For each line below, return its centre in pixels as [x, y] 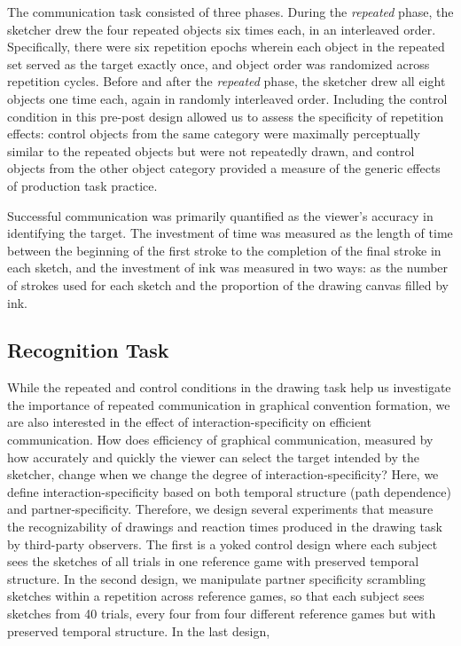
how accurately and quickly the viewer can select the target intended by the [213, 457]
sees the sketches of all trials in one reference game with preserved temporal [213, 561]
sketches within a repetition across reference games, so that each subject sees [216, 596]
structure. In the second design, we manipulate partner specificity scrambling [216, 578]
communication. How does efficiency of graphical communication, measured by [220, 440]
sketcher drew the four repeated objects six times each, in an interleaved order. [222, 29]
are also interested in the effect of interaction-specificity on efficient [189, 422]
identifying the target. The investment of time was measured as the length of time [230, 233]
